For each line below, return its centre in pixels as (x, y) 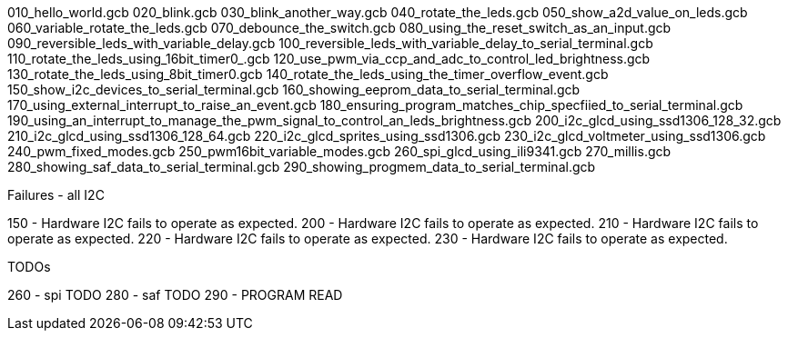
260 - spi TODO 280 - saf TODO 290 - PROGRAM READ (175, 295)
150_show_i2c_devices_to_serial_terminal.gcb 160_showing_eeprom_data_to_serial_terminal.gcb (294, 89)
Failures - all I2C (56, 195)
